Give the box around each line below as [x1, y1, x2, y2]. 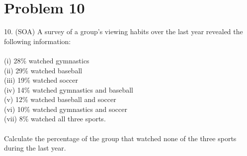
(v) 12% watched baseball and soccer [4, 94, 116, 104]
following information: [4, 36, 71, 46]
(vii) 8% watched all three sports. [4, 113, 106, 124]
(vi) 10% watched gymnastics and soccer [4, 104, 127, 114]
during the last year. [4, 143, 66, 153]
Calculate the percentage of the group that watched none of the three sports [4, 133, 237, 143]
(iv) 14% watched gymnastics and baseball [4, 84, 133, 95]
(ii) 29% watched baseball [4, 65, 82, 75]
